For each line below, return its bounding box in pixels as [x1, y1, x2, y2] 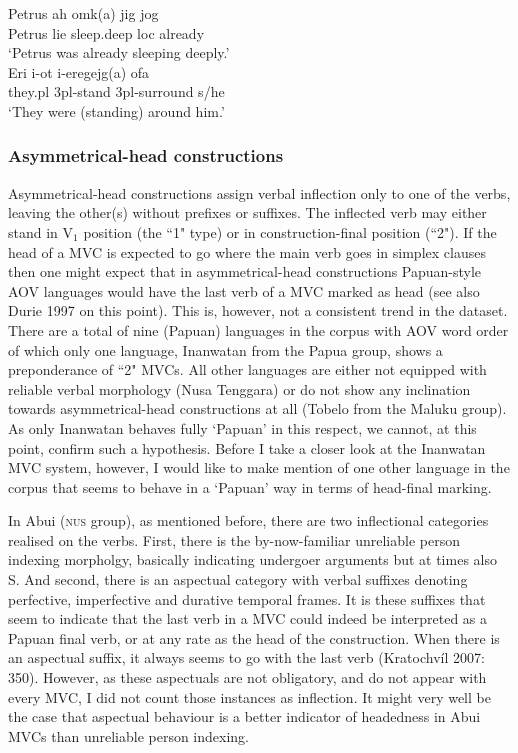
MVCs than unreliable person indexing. [8, 725, 249, 746]
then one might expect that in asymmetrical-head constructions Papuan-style [8, 261, 482, 282]
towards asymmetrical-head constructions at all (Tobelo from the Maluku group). [8, 398, 507, 419]
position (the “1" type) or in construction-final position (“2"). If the [83, 221, 497, 242]
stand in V [8, 221, 74, 242]
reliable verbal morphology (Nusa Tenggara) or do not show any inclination [8, 378, 471, 399]
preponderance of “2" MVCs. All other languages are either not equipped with [8, 359, 487, 380]
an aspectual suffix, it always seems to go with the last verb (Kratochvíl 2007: [8, 647, 485, 668]
